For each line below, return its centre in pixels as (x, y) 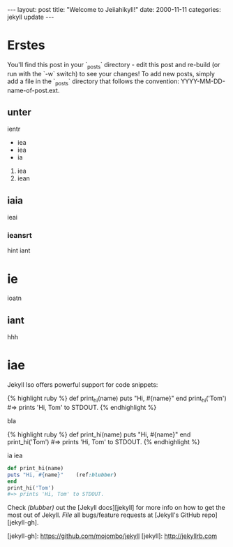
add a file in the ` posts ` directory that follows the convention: (93, 82)
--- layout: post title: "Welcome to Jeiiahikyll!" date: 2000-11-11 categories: (114, 9)
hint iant (19, 250)
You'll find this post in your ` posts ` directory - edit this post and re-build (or (114, 65)
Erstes (26, 45)
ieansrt (20, 236)
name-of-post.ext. (33, 90)
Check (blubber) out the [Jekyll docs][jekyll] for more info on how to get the (116, 508)
